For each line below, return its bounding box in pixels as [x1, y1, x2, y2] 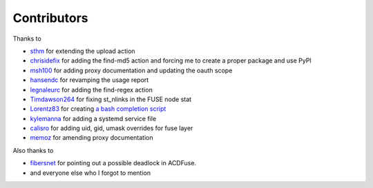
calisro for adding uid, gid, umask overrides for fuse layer [30, 124, 193, 132]
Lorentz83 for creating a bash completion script [30, 105, 166, 113]
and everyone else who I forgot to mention [30, 169, 151, 177]
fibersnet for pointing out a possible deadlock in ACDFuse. [30, 159, 197, 167]
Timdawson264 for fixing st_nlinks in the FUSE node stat [30, 95, 192, 103]
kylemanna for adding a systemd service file [30, 114, 157, 123]
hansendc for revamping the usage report [30, 76, 149, 84]
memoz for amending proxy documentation [30, 134, 153, 142]
